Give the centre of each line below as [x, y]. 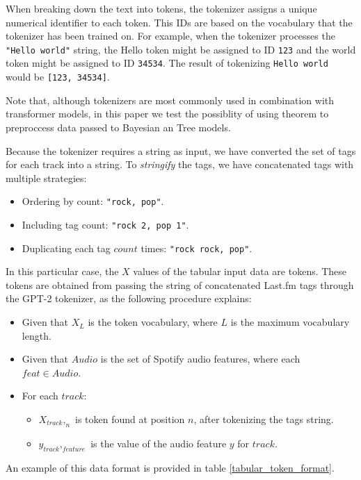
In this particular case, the [62, 271]
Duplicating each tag [66, 248]
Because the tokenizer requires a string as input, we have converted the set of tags [181, 150]
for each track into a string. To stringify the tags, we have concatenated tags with [180, 164]
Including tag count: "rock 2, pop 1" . [105, 224]
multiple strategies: [46, 177]
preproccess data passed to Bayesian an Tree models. [118, 127]
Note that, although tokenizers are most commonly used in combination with [170, 100]
